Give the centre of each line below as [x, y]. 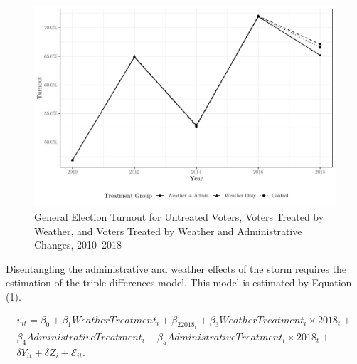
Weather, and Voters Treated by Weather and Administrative [168, 230]
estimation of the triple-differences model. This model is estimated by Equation [179, 282]
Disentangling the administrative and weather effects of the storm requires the [176, 268]
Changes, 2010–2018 [78, 245]
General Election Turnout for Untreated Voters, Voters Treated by [179, 216]
